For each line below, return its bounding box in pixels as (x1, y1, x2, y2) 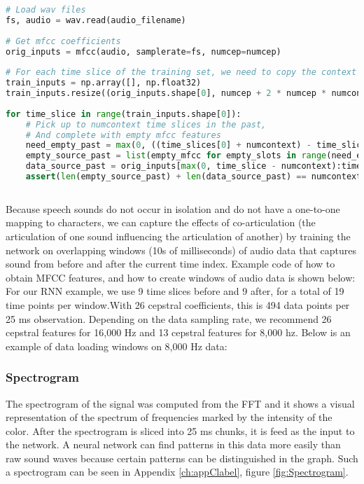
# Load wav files (6, 5, 86, 15)
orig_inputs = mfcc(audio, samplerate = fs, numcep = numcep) (6, 46, 281, 57)
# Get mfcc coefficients (6, 36, 121, 46)
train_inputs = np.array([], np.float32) (6, 78, 202, 88)
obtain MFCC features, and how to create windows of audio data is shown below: (6, 270, 356, 284)
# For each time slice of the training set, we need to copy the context (6, 67, 357, 78)
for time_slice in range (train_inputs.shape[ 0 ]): (6, 109, 241, 119)
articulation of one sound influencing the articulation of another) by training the (6, 228, 351, 243)
